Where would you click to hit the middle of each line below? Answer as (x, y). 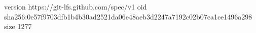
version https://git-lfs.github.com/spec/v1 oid (76, 6)
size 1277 (18, 26)
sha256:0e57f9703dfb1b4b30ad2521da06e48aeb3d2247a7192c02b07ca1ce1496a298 (128, 16)
